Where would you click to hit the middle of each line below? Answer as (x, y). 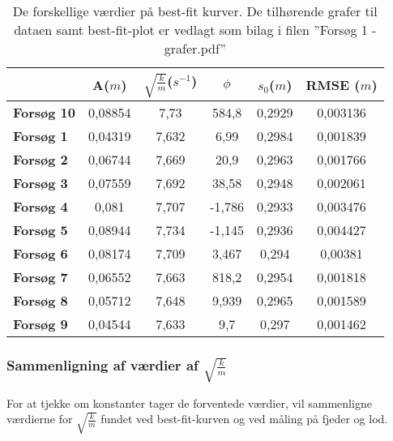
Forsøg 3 (41, 183)
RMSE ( (333, 84)
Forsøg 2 (41, 160)
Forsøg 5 (41, 230)
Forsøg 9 (41, 324)
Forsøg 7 (41, 277)
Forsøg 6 (41, 254)
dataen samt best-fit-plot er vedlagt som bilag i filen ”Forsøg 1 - (195, 30)
